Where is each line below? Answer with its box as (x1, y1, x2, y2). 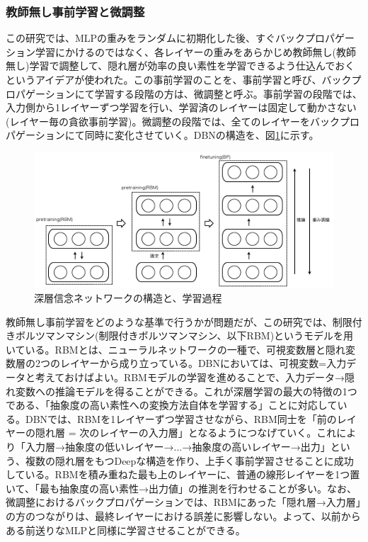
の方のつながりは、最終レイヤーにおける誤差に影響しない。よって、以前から (6, 508, 361, 523)
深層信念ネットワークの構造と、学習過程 (34, 290, 222, 305)
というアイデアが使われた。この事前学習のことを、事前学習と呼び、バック (6, 72, 352, 86)
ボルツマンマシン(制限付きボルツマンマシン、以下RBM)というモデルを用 (15, 328, 354, 343)
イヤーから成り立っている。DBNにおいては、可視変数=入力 (69, 356, 347, 371)
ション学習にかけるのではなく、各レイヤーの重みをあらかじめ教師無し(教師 (6, 44, 357, 59)
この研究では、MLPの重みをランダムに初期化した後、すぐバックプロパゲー (6, 30, 355, 45)
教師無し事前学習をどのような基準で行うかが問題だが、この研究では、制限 (6, 314, 352, 329)
